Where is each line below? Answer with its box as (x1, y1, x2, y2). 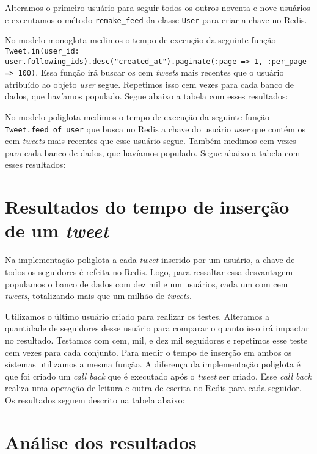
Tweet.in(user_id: (5, 46, 79, 56)
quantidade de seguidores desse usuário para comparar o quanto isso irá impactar (5, 322, 309, 334)
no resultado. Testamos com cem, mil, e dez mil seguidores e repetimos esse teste (5, 333, 308, 346)
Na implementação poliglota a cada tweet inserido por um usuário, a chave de (5, 253, 295, 266)
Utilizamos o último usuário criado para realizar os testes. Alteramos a (5, 309, 270, 322)
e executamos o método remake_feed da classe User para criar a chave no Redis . (5, 13, 307, 26)
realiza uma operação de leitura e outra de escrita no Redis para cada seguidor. (5, 381, 302, 394)
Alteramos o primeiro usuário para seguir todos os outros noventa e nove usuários (5, 1, 310, 13)
